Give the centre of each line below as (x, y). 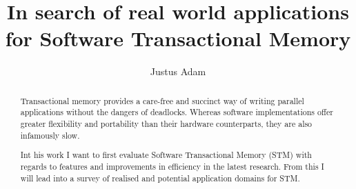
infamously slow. (50, 135)
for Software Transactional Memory (178, 38)
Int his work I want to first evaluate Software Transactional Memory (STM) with (166, 155)
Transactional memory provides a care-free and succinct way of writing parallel (162, 100)
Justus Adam (178, 71)
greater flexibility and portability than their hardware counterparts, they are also (166, 124)
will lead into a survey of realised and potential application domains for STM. (160, 178)
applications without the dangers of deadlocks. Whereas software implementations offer (177, 112)
